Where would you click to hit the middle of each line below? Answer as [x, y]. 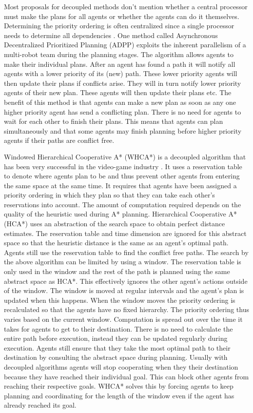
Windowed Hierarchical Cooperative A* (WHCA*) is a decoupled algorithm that [125, 156]
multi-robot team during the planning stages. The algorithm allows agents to [119, 54]
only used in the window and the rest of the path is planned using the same [117, 271]
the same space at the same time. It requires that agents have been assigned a [120, 185]
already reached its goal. [40, 405]
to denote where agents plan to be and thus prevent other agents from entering [122, 176]
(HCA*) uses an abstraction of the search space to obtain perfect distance [115, 224]
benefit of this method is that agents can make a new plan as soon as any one [120, 102]
